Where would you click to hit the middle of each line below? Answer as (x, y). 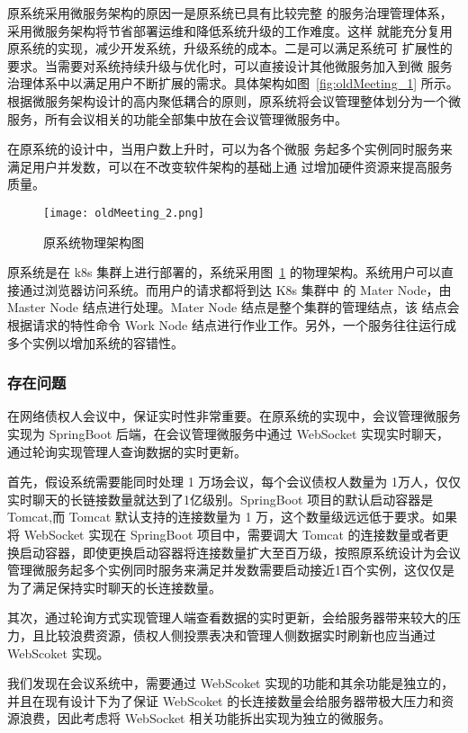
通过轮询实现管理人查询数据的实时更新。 (127, 451)
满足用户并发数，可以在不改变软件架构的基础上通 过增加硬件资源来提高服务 (230, 166)
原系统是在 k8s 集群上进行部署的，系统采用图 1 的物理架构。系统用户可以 (224, 272)
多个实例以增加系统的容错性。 (95, 342)
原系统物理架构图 (94, 241)
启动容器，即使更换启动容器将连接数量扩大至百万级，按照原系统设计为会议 (240, 552)
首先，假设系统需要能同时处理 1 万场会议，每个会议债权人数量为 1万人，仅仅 (234, 482)
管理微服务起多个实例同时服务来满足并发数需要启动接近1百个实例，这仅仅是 (231, 570)
